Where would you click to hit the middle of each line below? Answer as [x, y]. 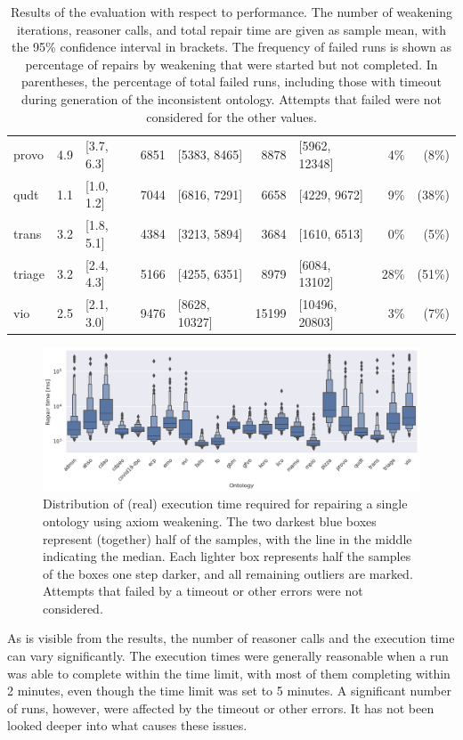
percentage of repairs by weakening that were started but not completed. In [231, 64]
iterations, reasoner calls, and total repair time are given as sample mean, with [231, 29]
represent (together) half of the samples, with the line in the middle [227, 538]
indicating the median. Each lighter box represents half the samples [227, 556]
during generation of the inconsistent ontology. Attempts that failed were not [231, 98]
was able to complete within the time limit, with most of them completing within [229, 673]
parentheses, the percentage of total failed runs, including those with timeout [231, 81]
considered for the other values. [231, 116]
